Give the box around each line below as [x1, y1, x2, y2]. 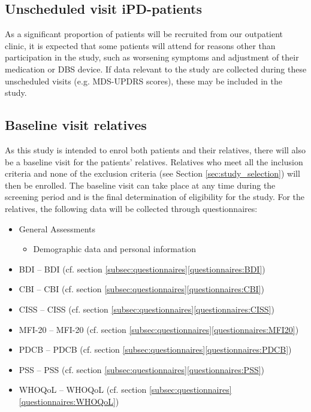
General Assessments [19, 222, 96, 235]
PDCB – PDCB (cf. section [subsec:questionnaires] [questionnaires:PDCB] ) [19, 343, 292, 356]
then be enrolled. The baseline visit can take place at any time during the [5, 178, 276, 191]
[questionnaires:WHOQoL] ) [19, 395, 119, 407]
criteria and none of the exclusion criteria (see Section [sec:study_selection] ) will [5, 167, 300, 180]
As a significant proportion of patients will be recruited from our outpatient [5, 28, 283, 40]
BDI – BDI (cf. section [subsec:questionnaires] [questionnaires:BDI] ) [19, 262, 265, 275]
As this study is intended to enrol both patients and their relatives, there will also [5, 143, 306, 156]
